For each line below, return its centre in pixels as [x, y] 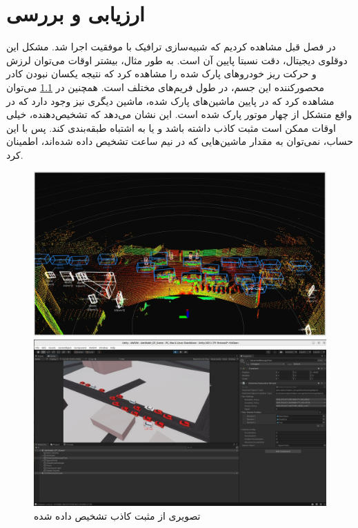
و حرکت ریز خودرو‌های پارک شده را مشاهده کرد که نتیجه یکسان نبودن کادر [161, 74]
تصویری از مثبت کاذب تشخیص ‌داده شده [117, 515]
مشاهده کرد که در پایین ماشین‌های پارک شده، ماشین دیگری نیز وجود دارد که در [170, 100]
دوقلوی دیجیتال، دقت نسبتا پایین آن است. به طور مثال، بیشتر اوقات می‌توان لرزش [177, 60]
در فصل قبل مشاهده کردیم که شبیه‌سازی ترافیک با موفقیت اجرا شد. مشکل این [171, 47]
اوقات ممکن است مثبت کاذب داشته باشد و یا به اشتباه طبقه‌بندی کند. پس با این [171, 127]
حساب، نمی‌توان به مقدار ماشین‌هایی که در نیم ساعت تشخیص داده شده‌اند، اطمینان [180, 141]
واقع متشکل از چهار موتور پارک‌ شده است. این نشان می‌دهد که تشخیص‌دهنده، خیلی [179, 114]
